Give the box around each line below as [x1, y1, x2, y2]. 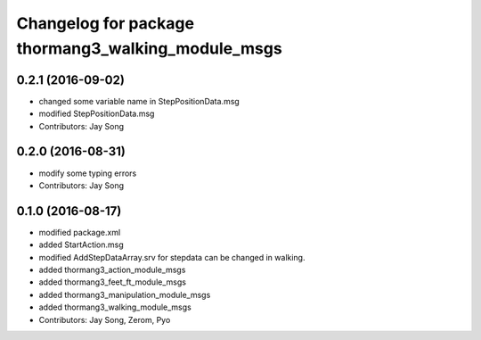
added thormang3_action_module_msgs [38, 264, 186, 276]
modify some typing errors [38, 168, 137, 178]
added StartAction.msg [38, 239, 124, 250]
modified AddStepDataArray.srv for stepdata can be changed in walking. [38, 252, 306, 262]
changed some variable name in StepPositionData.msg [38, 95, 240, 106]
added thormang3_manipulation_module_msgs [38, 289, 211, 300]
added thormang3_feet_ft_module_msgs [38, 277, 187, 287]
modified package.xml [38, 227, 121, 237]
